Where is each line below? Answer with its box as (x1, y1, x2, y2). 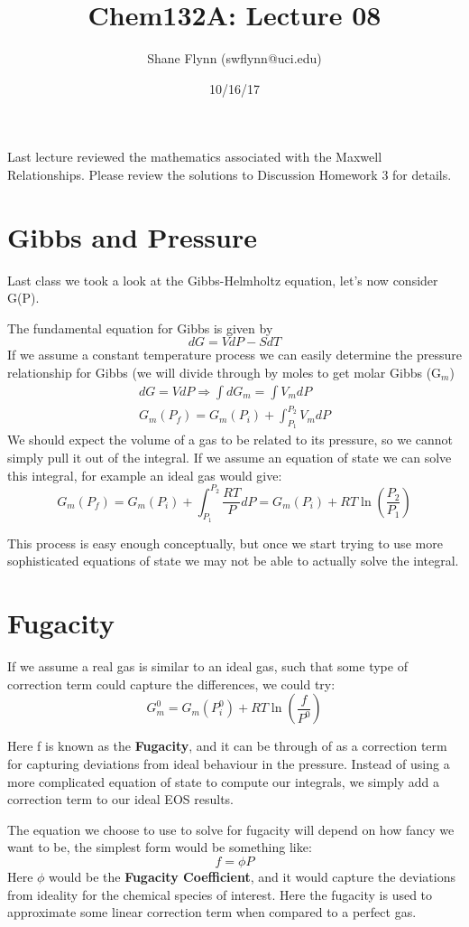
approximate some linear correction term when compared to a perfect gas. (7, 903, 417, 922)
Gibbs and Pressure (7, 218, 258, 255)
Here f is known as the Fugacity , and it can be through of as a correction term (7, 736, 447, 755)
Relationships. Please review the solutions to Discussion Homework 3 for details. (7, 164, 452, 183)
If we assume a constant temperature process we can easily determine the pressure (7, 345, 462, 364)
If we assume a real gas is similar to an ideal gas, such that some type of (7, 657, 408, 676)
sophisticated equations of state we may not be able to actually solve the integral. (7, 551, 459, 570)
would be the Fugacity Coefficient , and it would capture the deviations (49, 866, 455, 885)
